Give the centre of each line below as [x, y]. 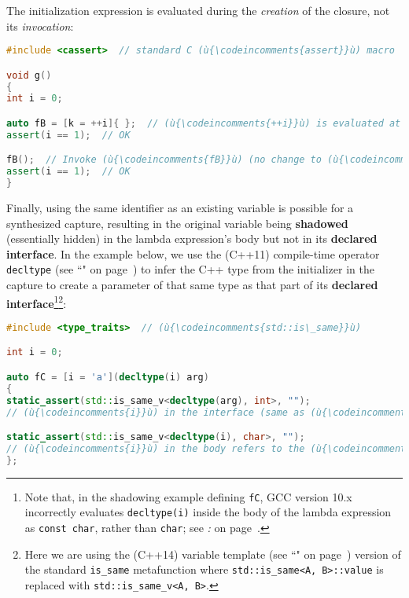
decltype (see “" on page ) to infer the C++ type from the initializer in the [190, 269]
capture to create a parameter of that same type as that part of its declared [192, 285]
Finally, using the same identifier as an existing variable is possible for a [180, 208]
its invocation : [40, 26]
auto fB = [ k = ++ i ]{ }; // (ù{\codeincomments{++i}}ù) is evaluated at [204, 123]
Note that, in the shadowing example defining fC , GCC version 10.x [188, 496]
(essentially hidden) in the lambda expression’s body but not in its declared [192, 238]
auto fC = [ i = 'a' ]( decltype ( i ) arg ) [108, 377]
